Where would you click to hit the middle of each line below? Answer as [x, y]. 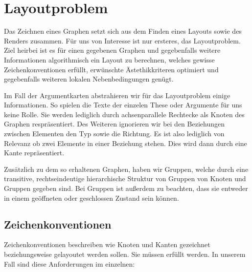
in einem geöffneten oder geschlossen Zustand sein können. [92, 198]
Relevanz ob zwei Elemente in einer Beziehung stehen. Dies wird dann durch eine [126, 143]
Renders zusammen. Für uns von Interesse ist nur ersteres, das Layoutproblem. [122, 40]
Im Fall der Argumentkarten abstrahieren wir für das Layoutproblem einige [117, 95]
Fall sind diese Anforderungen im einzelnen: [69, 263]
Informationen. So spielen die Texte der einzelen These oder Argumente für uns [123, 105]
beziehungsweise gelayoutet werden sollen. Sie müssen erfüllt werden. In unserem [125, 254]
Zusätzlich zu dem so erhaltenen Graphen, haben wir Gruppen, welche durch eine [126, 169]
